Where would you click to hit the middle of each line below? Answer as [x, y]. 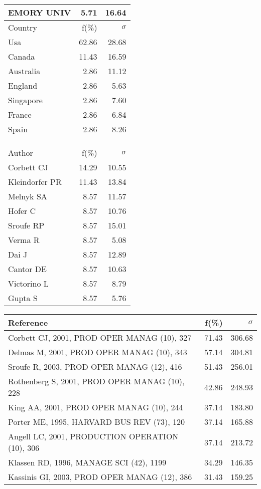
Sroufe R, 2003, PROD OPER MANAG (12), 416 [95, 366]
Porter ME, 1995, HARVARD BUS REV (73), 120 [97, 422]
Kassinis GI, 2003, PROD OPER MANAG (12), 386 [100, 477]
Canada [22, 56]
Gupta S [23, 298]
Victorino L [28, 283]
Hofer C [22, 211]
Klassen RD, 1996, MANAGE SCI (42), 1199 [87, 462]
